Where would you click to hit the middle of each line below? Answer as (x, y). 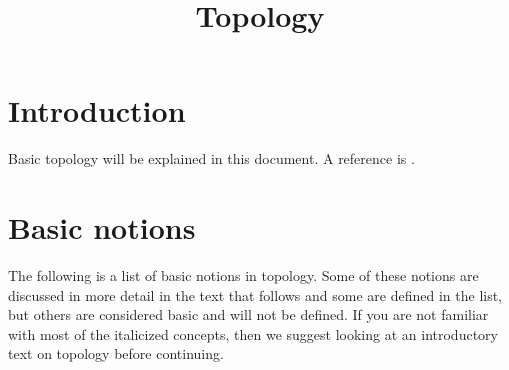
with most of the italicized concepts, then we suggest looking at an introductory (253, 333)
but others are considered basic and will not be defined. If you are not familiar (248, 314)
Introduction (97, 110)
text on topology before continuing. (116, 353)
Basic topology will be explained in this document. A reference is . (211, 158)
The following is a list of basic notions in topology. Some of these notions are (243, 275)
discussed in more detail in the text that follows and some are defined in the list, (255, 294)
